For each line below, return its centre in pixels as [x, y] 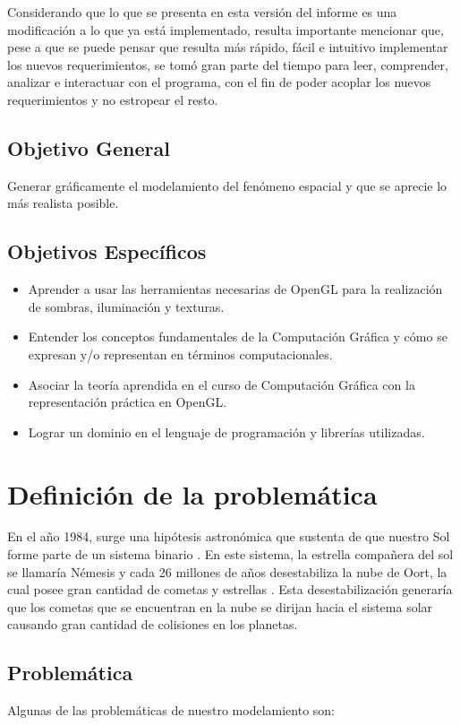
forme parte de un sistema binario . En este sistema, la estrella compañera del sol [230, 554]
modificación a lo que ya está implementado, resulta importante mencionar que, [226, 29]
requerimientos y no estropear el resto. [113, 99]
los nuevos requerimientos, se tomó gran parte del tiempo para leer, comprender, [228, 64]
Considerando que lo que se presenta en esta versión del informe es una [202, 12]
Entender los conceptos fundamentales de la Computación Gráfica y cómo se [238, 337]
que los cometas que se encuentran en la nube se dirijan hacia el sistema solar [220, 606]
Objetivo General [89, 147]
